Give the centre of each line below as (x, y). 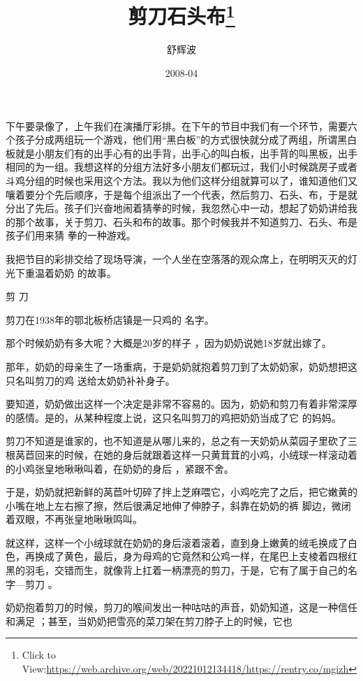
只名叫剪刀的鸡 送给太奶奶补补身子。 (90, 380)
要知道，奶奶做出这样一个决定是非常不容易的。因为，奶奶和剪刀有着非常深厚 (181, 404)
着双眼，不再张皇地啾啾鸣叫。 (74, 519)
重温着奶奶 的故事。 (71, 272)
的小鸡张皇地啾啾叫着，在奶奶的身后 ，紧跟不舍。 (120, 468)
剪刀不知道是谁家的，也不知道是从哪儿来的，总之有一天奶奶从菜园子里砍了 (177, 441)
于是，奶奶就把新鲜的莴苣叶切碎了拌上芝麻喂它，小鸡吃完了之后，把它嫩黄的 (181, 492)
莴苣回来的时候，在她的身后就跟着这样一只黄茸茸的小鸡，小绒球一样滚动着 (186, 454)
